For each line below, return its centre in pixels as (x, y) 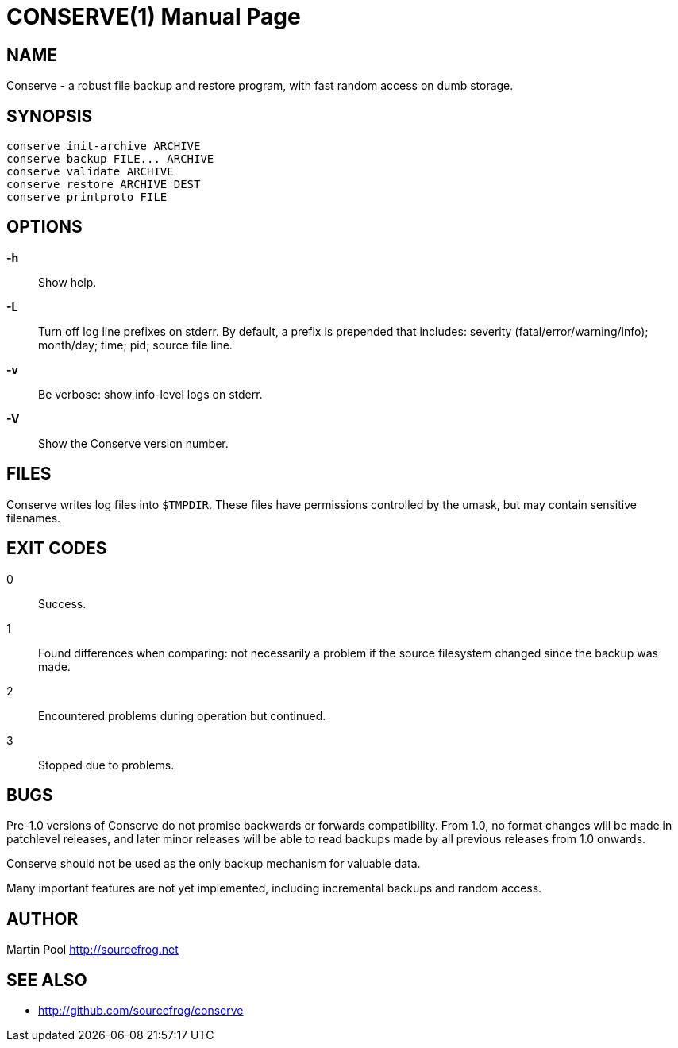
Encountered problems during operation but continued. (182, 715)
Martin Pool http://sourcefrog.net (92, 950)
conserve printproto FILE (87, 197)
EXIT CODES (57, 549)
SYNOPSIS (50, 116)
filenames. (34, 518)
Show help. (67, 282)
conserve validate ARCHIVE (90, 172)
